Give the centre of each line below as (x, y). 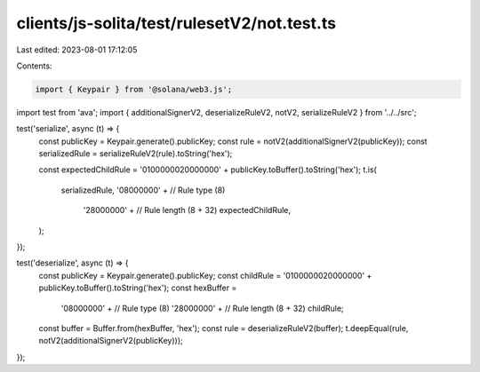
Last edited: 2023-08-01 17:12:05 (77, 50)
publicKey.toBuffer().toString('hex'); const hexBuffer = (138, 288)
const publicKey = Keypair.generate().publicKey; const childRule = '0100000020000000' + (205, 275)
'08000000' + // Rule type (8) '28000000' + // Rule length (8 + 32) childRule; (202, 308)
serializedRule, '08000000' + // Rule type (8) (143, 190)
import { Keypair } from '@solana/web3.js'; (134, 89)
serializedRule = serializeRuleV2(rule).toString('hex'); (136, 154)
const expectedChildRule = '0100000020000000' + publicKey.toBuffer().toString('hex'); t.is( (208, 170)
